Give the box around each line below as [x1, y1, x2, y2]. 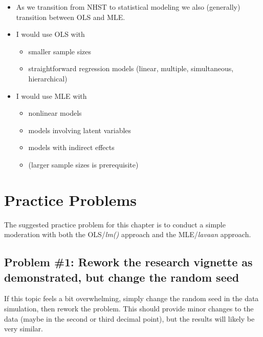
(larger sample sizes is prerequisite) [28, 159, 139, 170]
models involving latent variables [28, 124, 131, 135]
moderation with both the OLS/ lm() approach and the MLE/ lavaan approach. [4, 229, 251, 240]
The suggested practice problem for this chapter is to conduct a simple [4, 219, 226, 229]
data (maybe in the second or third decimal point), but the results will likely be [4, 313, 255, 324]
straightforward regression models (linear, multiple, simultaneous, [28, 63, 234, 74]
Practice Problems [4, 189, 137, 210]
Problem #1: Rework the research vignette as [4, 254, 253, 270]
